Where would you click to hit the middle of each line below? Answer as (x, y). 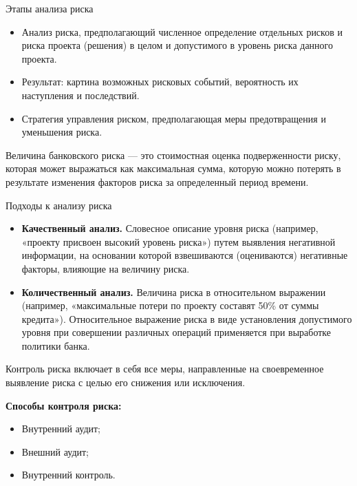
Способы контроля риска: (64, 405)
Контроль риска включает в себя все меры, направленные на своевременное (165, 369)
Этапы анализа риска (50, 8)
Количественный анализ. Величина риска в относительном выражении (174, 292)
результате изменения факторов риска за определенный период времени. (157, 181)
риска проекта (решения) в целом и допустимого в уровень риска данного (177, 45)
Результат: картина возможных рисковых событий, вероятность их (160, 82)
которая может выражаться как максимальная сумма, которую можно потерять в (173, 168)
